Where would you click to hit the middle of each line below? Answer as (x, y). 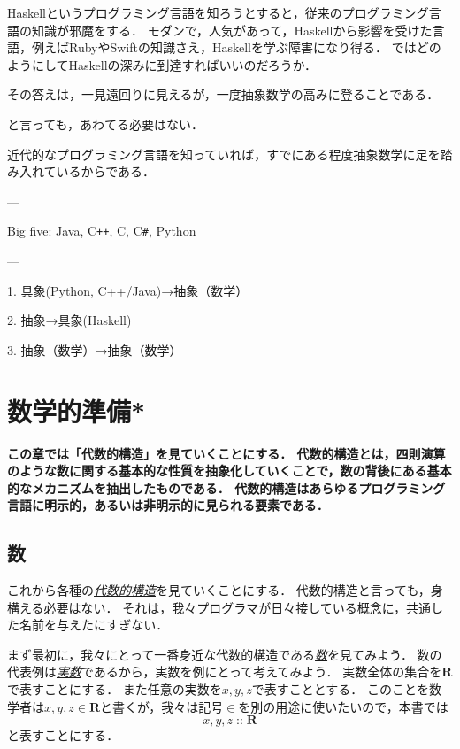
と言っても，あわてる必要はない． (106, 124)
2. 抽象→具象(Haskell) (69, 320)
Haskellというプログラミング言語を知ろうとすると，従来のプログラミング (218, 12)
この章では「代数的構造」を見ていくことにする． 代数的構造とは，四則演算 (226, 453)
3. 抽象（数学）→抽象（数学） (95, 349)
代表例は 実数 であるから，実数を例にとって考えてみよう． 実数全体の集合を (225, 672)
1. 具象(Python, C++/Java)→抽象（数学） (128, 290)
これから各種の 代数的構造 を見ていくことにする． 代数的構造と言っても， (219, 590)
